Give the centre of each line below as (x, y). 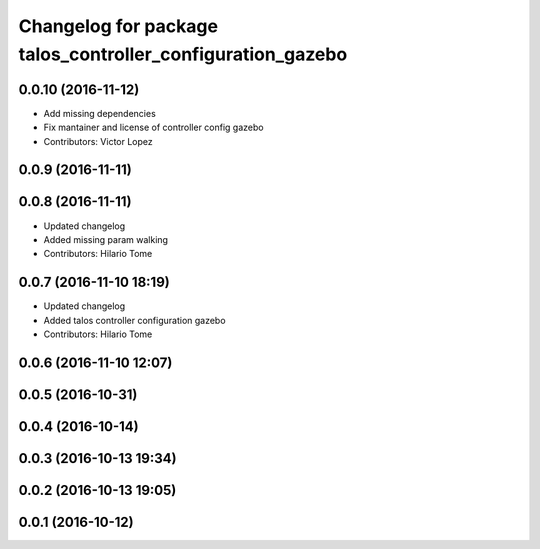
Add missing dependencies (100, 113)
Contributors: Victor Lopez (98, 141)
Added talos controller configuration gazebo (134, 320)
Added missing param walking (106, 239)
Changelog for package (118, 26)
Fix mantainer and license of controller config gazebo (153, 127)
